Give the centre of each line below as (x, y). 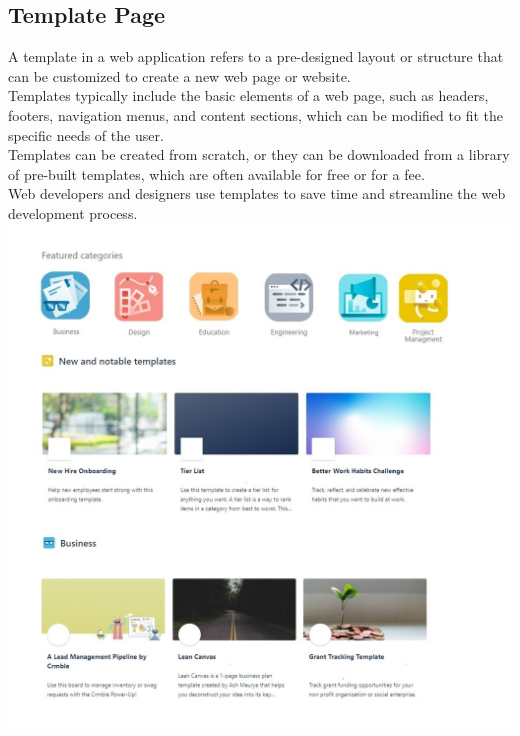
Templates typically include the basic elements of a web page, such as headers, (248, 95)
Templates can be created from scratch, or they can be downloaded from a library (259, 154)
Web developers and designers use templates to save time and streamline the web (257, 193)
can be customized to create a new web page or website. (179, 75)
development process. (73, 212)
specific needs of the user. (86, 134)
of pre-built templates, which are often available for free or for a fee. (216, 173)
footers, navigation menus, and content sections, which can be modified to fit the (256, 114)
